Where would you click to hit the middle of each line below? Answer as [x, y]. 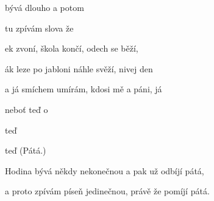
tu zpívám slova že [39, 28]
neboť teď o [27, 109]
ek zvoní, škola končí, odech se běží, [72, 48]
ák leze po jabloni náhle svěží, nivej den [79, 68]
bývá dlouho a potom [45, 7]
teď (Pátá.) [26, 150]
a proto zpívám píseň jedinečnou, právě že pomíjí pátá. [107, 191]
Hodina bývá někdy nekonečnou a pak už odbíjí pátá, [105, 170]
